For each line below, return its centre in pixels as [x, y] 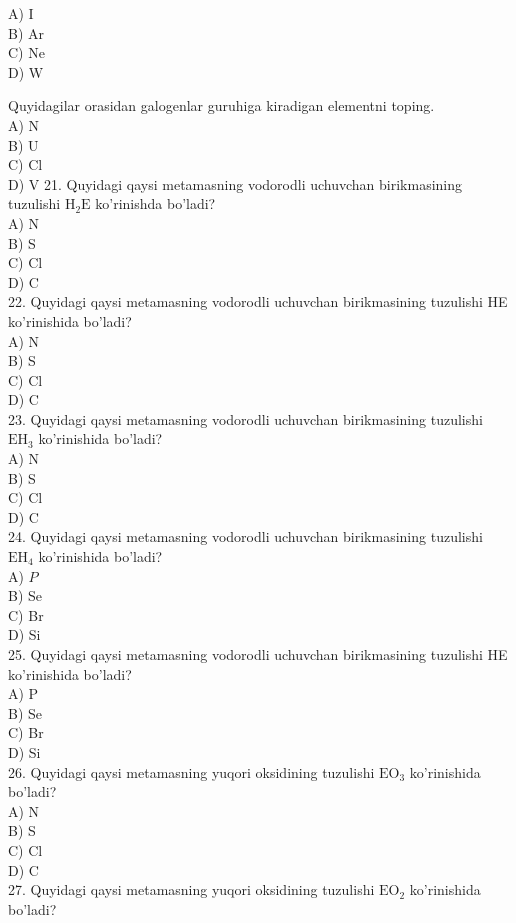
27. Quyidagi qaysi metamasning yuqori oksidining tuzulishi [191, 889]
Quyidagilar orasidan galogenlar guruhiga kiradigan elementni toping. [221, 105]
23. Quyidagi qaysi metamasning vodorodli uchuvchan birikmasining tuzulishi [245, 418]
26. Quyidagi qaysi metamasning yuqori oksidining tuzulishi [191, 771]
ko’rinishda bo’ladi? [155, 203]
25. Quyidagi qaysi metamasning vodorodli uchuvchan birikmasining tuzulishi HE [258, 654]
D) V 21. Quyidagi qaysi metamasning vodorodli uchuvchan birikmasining [235, 183]
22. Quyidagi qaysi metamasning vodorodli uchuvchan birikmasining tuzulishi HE [258, 301]
